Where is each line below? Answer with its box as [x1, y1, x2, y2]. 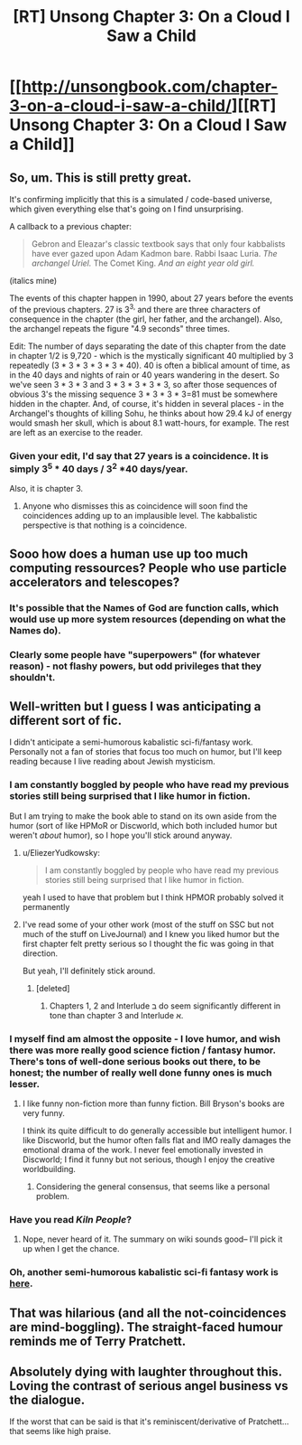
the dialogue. [9, 1393, 86, 1408]
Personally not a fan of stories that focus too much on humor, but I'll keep [9, 746, 282, 757]
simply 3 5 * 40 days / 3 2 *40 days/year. [9, 461, 188, 475]
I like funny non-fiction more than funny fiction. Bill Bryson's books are [22, 1098, 286, 1109]
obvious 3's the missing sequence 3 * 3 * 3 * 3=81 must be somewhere [9, 389, 278, 399]
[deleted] [35, 982, 70, 993]
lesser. [9, 1077, 41, 1090]
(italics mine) [9, 276, 58, 286]
